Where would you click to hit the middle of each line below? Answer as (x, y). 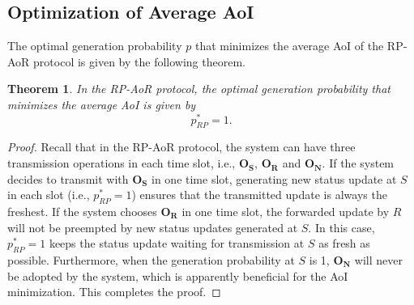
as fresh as (344, 243)
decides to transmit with (68, 178)
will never (378, 260)
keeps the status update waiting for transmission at (177, 243)
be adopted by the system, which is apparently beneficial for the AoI (178, 275)
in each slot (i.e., (49, 195)
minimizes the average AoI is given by (102, 104)
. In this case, (341, 227)
